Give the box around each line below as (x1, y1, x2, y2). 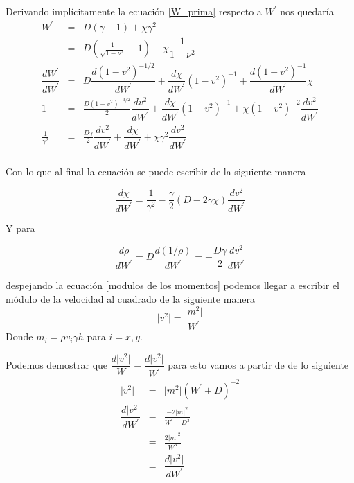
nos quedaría (280, 4, 334, 18)
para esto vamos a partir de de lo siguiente (168, 357, 349, 371)
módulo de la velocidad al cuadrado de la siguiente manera (6, 292, 255, 306)
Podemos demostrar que (6, 357, 108, 371)
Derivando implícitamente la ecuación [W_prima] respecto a (6, 4, 262, 18)
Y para (6, 221, 35, 236)
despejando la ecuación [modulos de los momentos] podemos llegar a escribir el (6, 278, 340, 292)
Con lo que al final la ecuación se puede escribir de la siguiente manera (6, 164, 306, 178)
